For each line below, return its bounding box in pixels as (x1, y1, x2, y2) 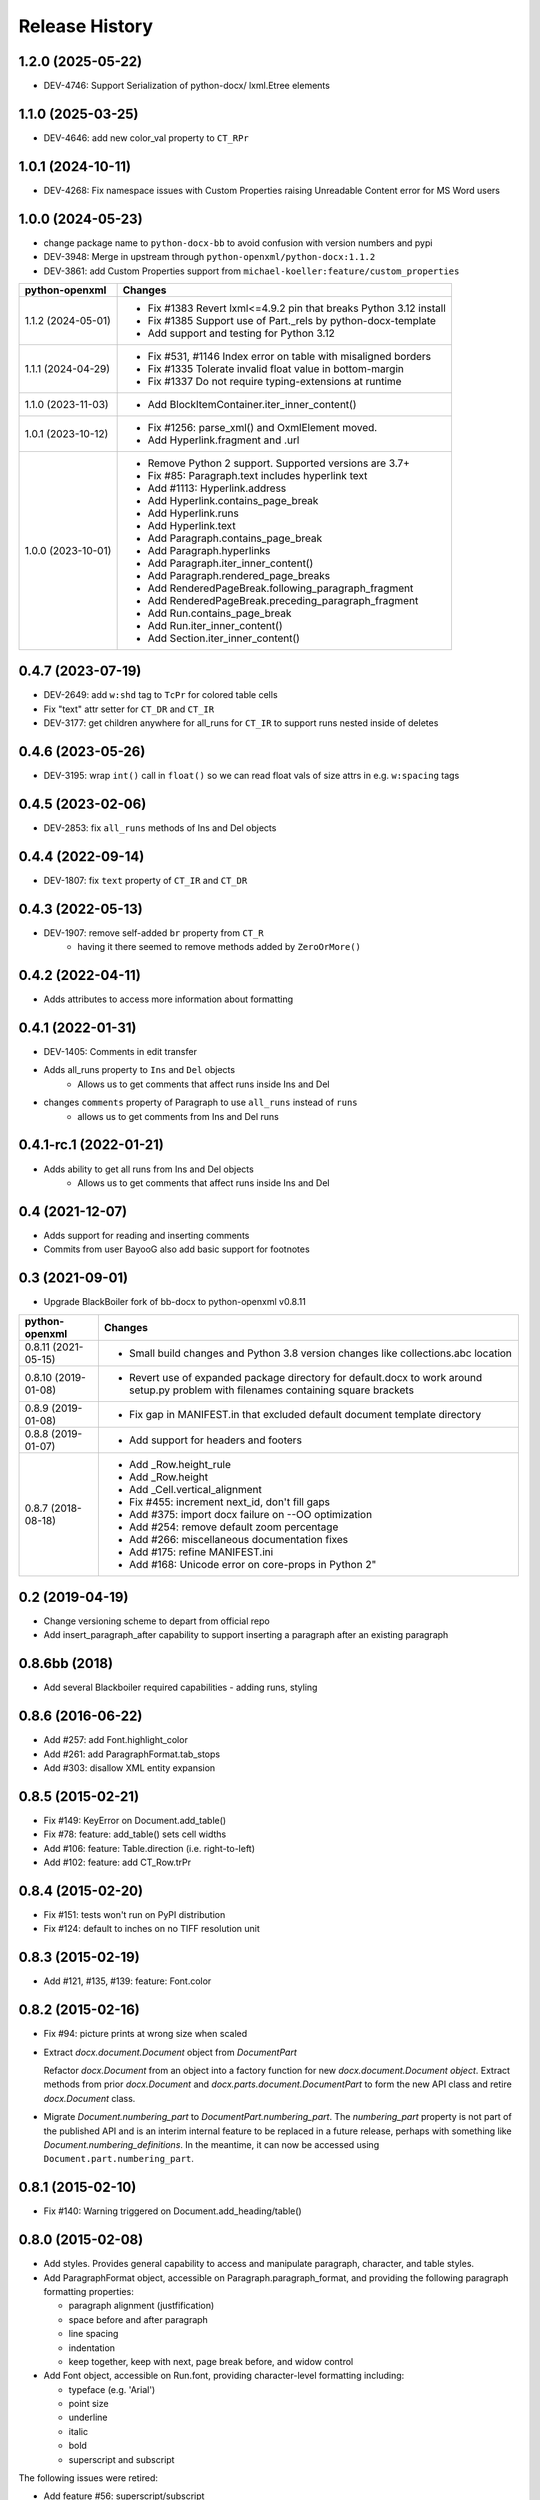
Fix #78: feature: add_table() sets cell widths (43, 1828, 227, 1840)
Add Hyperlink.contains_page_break (147, 493, 319, 507)
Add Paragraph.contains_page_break (147, 531, 323, 545)
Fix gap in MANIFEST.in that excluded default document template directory (128, 1407, 482, 1421)
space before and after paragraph (68, 2313, 209, 2325)
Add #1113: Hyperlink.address (147, 481, 287, 495)
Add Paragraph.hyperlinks (147, 543, 271, 557)
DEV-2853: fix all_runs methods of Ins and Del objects (43, 822, 277, 834)
